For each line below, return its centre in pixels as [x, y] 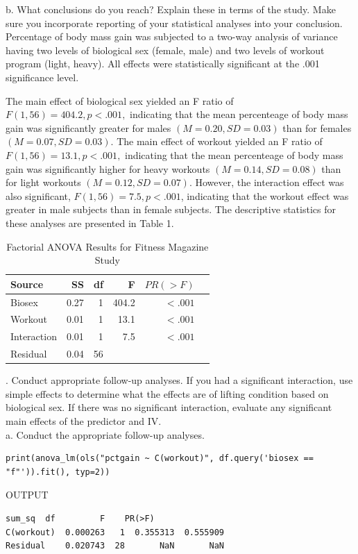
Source [27, 284]
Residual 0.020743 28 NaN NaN [115, 546]
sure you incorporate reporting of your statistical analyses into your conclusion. [174, 23]
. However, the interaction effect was [266, 182]
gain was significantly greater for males [88, 127]
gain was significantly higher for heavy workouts [108, 168]
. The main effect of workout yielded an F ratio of [216, 141]
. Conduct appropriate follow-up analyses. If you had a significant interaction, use [179, 380]
